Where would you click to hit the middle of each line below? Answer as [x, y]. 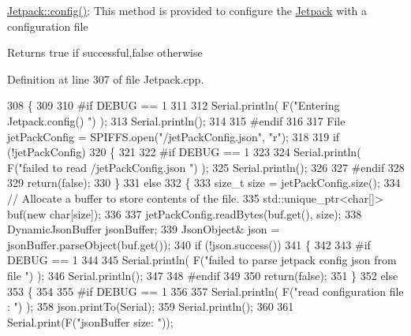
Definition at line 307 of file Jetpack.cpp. [106, 78]
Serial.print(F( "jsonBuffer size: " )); [90, 321]
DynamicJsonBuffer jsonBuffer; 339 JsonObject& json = [144, 229]
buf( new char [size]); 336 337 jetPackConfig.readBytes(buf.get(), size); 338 [185, 213]
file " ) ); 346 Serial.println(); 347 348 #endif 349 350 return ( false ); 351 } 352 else [203, 275]
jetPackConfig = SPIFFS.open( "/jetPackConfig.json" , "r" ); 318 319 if [174, 136]
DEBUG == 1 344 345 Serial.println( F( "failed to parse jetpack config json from [202, 260]
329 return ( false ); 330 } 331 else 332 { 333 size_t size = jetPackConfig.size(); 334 [204, 183]
